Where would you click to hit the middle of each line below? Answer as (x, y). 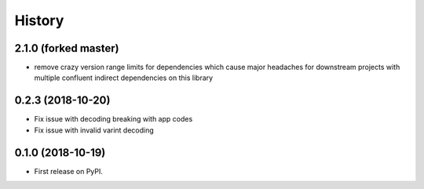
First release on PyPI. (69, 171)
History (39, 20)
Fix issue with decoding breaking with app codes (113, 119)
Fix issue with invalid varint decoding (94, 130)
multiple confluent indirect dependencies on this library (124, 78)
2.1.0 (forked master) (67, 48)
